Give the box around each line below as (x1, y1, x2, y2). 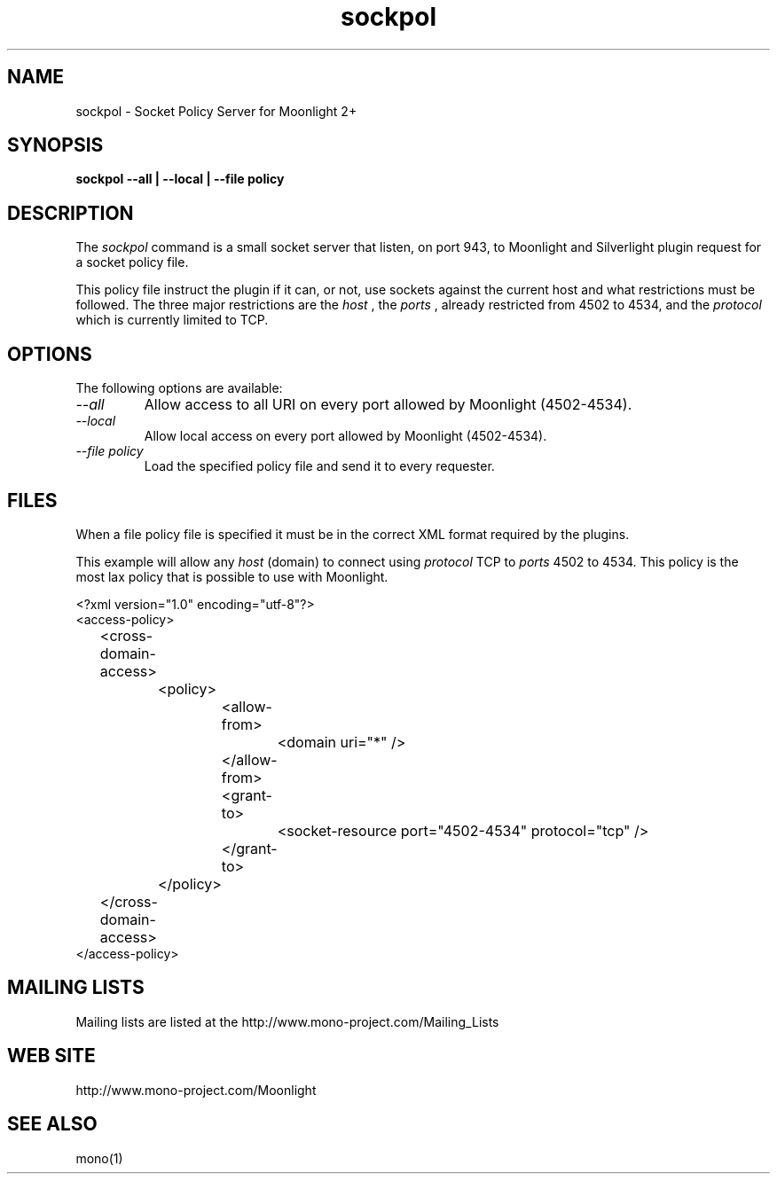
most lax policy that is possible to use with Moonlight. (75, 568, 388, 584)
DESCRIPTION (7, 201, 134, 224)
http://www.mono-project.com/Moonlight (75, 1082, 317, 1098)
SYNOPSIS (7, 134, 104, 157)
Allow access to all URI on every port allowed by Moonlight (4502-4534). (144, 395, 632, 414)
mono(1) (75, 1150, 123, 1166)
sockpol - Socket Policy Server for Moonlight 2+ (75, 103, 357, 119)
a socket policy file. (75, 254, 189, 270)
